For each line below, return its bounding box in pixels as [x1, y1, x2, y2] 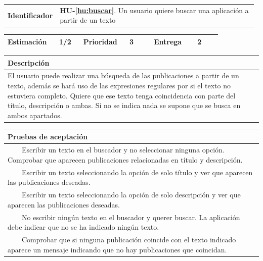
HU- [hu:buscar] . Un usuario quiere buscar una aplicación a [60, 5, 249, 15]
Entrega [153, 36, 182, 46]
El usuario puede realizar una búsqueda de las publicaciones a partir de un [8, 70, 239, 81]
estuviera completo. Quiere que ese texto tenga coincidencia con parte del [8, 90, 236, 100]
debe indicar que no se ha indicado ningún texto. [8, 222, 159, 232]
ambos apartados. [8, 110, 62, 120]
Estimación [8, 36, 47, 46]
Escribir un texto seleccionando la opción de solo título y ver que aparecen [21, 167, 253, 177]
